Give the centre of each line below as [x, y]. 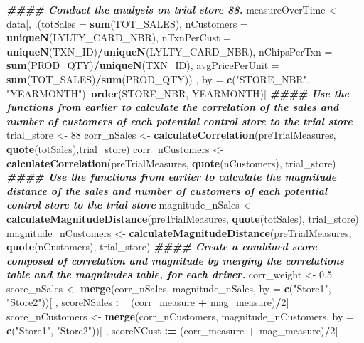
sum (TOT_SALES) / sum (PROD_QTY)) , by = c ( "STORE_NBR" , [158, 79]
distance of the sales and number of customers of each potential [167, 190]
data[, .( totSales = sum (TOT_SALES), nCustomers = [127, 23]
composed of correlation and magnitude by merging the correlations [175, 260]
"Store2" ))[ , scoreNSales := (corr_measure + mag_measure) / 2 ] [148, 302]
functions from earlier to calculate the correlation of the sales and [173, 107]
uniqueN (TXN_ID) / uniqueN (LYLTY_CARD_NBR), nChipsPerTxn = [170, 51]
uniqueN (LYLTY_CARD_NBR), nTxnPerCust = [119, 37]
